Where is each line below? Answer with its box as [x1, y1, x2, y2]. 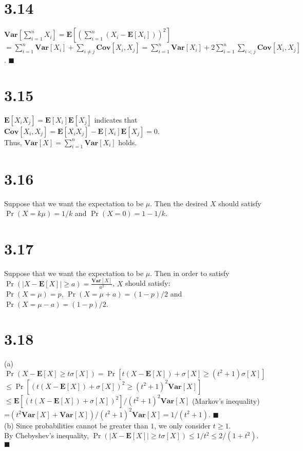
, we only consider [154, 420, 211, 430]
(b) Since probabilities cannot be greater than [4, 420, 148, 430]
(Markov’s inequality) [192, 395, 260, 406]
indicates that [94, 114, 138, 125]
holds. [118, 136, 137, 147]
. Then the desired [150, 198, 208, 208]
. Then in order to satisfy [150, 267, 230, 278]
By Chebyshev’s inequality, [4, 430, 89, 441]
